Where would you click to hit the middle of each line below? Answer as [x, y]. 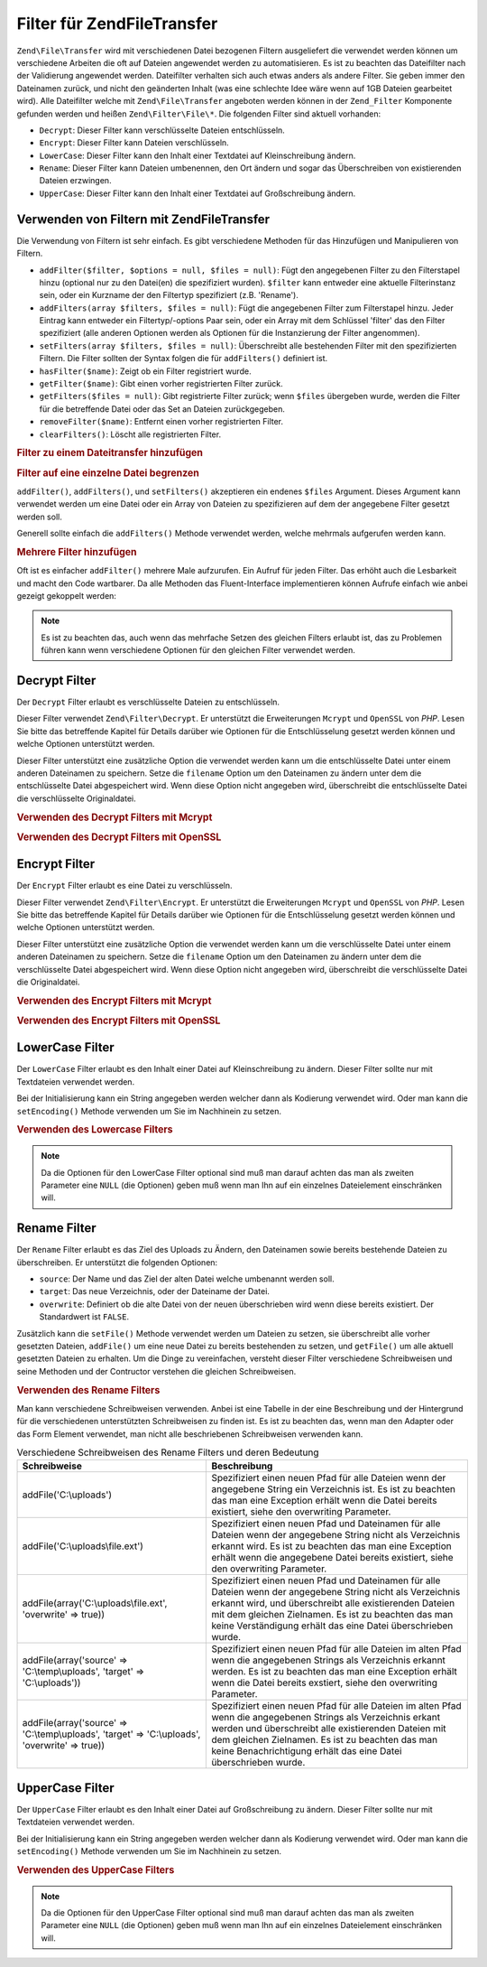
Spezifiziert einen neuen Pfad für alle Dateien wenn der [329, 1478]
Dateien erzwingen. [75, 181]
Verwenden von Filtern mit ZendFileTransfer [143, 219]
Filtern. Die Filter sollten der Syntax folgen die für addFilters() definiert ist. [184, 359]
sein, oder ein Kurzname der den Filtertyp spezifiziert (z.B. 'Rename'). [169, 295]
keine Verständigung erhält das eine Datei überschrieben [332, 1626]
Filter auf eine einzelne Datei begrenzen [108, 472]
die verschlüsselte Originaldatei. [76, 798]
